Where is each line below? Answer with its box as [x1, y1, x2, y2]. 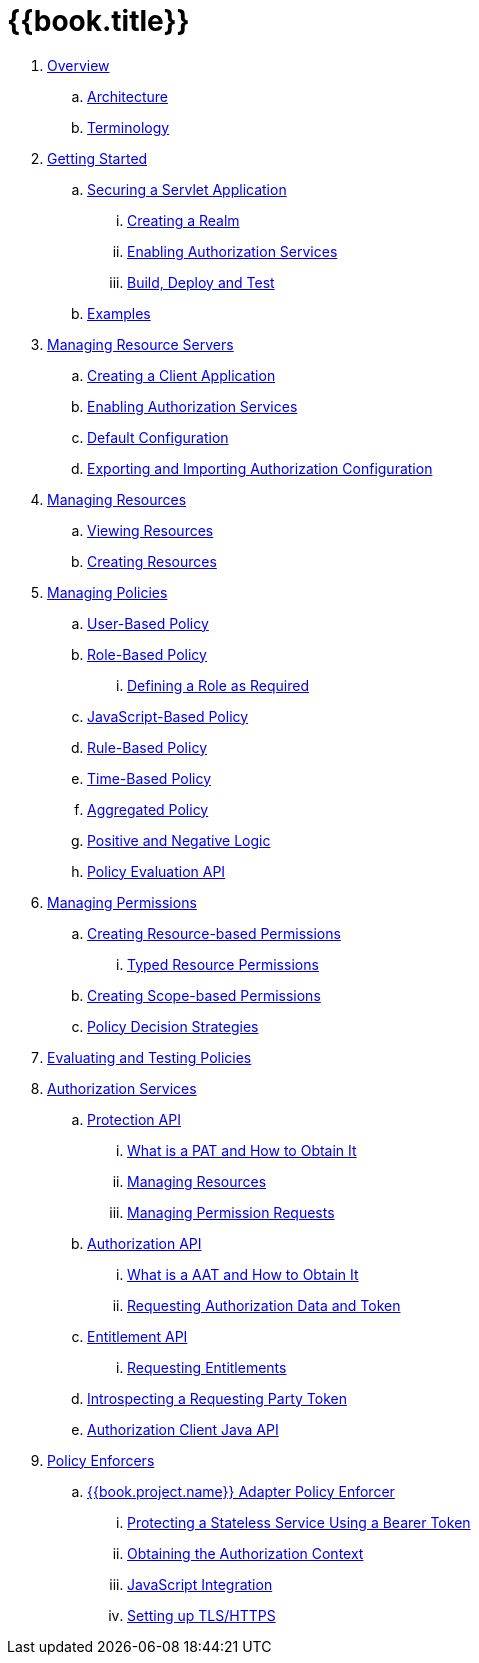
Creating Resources [87, 552, 217, 570]
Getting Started [47, 149, 148, 167]
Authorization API [87, 1234, 202, 1252]
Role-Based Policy [87, 645, 207, 663]
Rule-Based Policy [87, 738, 207, 756]
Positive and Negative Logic [87, 831, 271, 849]
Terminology [87, 118, 170, 136]
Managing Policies [47, 583, 168, 601]
